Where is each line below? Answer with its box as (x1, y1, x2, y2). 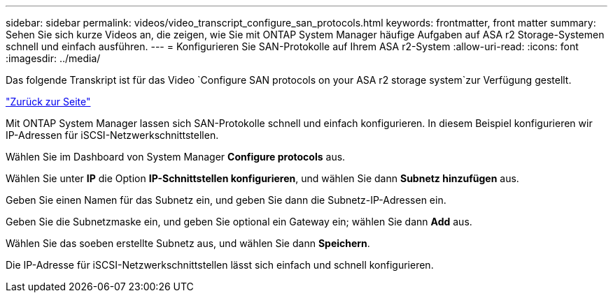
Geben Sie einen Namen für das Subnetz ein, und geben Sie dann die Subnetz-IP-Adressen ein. (6, 194, 446, 206)
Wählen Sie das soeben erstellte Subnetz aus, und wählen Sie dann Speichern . (6, 237, 370, 249)
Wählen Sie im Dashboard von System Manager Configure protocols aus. (6, 151, 346, 163)
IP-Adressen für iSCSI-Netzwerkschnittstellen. (6, 129, 219, 141)
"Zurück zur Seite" (6, 96, 91, 107)
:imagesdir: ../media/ (6, 52, 101, 64)
